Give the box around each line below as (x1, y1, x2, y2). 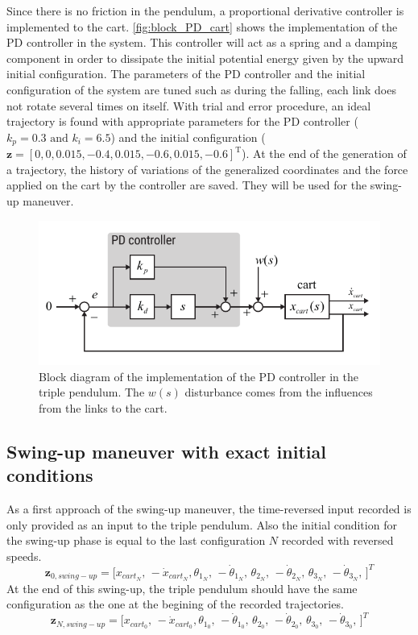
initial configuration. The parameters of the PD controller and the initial (6, 65, 366, 82)
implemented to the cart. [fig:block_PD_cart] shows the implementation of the (6, 18, 398, 35)
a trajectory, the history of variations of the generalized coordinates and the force (6, 160, 408, 177)
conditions (6, 463, 93, 488)
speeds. (6, 547, 42, 564)
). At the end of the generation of (242, 145, 407, 162)
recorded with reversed (281, 532, 394, 549)
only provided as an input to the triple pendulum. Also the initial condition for (6, 516, 397, 533)
